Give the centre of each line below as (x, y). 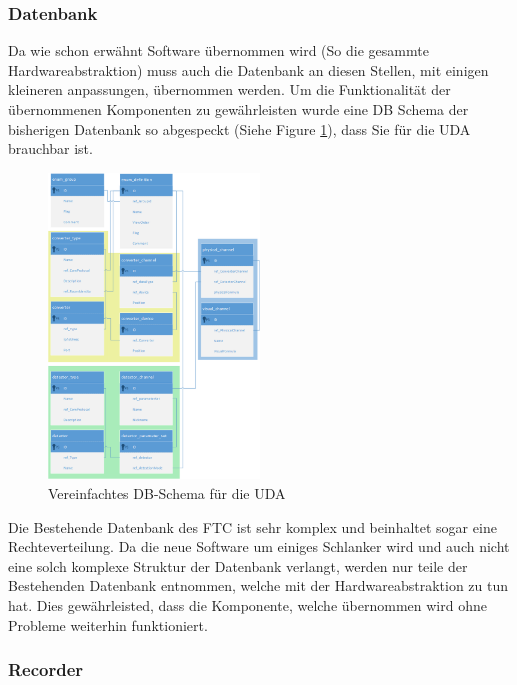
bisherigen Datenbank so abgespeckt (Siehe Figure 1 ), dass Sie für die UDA (239, 128)
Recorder (46, 669)
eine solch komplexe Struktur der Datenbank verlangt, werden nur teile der (238, 565)
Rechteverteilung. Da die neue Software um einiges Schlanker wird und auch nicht (259, 546)
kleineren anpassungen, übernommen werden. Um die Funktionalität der (229, 89)
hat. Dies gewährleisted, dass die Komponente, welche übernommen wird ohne (247, 604)
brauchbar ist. (50, 148)
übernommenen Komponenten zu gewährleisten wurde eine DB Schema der (238, 109)
